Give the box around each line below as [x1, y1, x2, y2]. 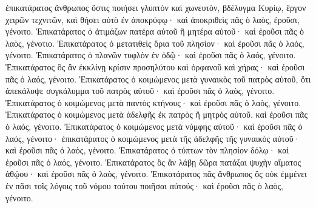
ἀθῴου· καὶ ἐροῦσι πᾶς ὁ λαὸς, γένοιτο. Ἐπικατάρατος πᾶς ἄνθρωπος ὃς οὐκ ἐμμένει [5, 167, 307, 180]
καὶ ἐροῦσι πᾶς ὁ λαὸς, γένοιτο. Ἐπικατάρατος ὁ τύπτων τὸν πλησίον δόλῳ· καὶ [5, 144, 289, 156]
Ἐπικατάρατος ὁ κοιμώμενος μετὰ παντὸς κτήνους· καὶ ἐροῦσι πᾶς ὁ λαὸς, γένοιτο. [5, 96, 301, 109]
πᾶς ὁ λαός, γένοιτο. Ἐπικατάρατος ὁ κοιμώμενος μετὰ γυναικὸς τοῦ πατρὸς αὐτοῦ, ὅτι [5, 72, 311, 85]
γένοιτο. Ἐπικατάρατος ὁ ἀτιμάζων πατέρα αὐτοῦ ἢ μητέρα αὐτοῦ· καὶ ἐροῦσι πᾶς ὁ [5, 25, 304, 38]
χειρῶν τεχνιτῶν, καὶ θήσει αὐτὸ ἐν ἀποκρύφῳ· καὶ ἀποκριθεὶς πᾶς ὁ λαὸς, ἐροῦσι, [5, 13, 300, 25]
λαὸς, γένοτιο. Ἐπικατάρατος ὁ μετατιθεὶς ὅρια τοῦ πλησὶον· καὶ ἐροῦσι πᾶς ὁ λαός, [5, 36, 304, 49]
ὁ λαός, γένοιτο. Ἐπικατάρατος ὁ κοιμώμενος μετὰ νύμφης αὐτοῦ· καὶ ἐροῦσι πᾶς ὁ [5, 119, 303, 132]
